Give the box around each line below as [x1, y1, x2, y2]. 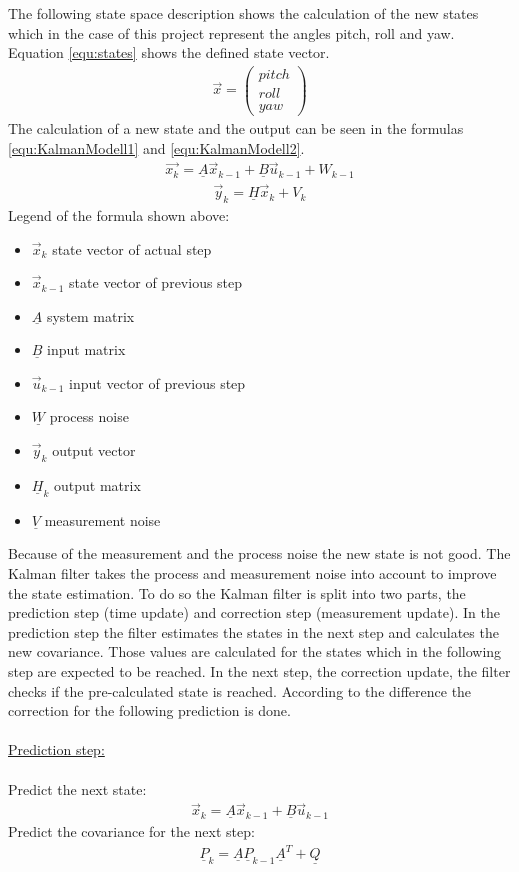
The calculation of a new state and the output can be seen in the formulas [8, 117, 464, 138]
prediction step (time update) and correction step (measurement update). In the [8, 602, 500, 623]
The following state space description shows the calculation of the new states [8, 3, 479, 23]
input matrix [47, 339, 126, 360]
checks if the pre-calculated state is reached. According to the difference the [8, 680, 472, 701]
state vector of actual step [52, 238, 212, 259]
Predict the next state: [8, 778, 147, 799]
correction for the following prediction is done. [8, 700, 291, 721]
